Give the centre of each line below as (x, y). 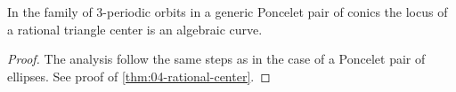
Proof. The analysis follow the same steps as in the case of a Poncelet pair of (216, 59)
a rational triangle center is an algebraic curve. (135, 29)
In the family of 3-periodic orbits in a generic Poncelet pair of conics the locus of (228, 11)
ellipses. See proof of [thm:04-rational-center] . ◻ (139, 76)
